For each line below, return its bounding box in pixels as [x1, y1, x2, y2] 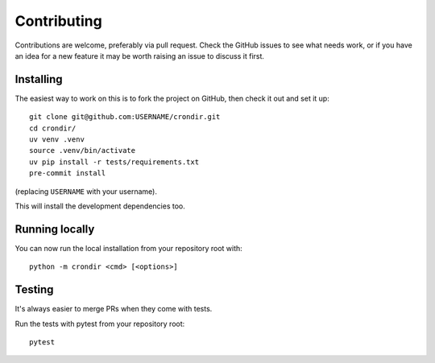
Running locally [14, 222, 95, 236]
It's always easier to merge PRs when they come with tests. [14, 304, 213, 314]
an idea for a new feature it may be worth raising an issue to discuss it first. [14, 51, 265, 60]
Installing [14, 72, 64, 86]
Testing [14, 283, 54, 297]
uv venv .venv [29, 135, 85, 144]
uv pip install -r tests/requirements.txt [29, 157, 200, 167]
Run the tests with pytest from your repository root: [14, 319, 185, 328]
